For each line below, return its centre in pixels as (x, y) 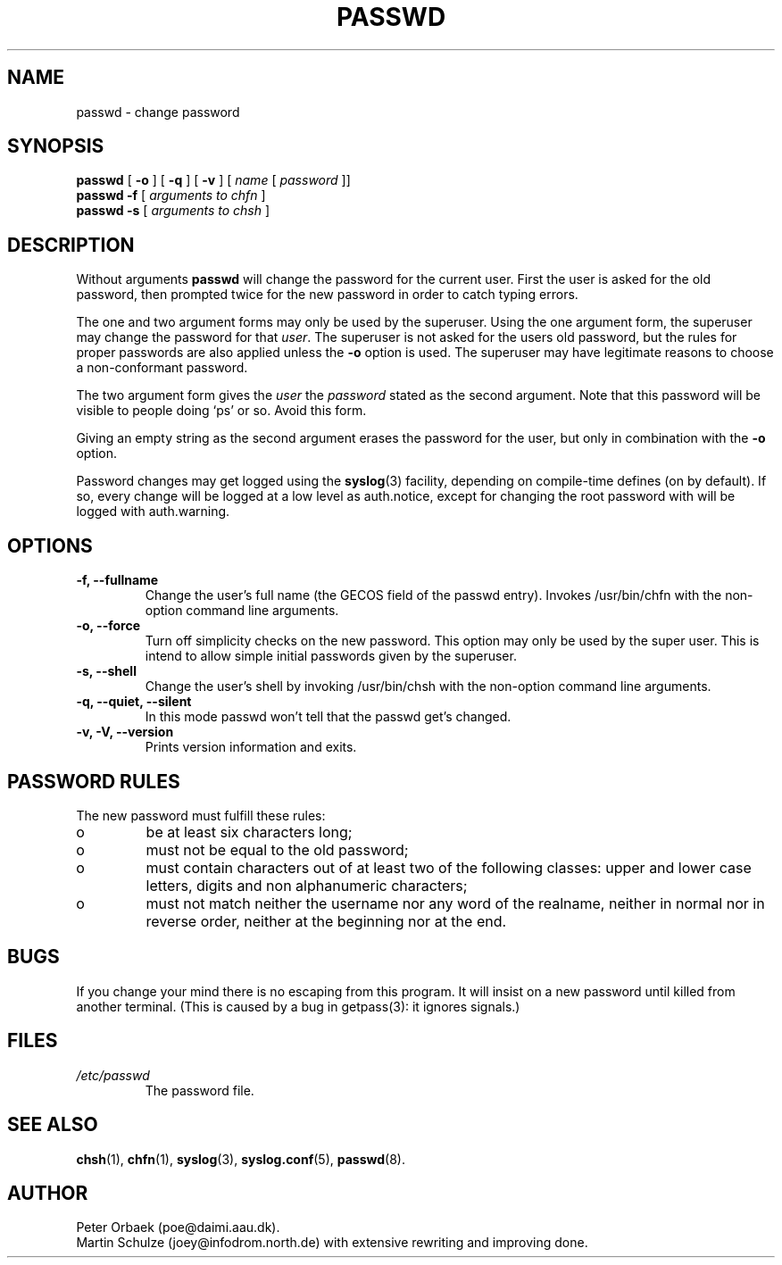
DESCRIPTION (71, 245)
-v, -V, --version (125, 732)
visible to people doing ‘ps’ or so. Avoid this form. (221, 411)
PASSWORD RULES (94, 781)
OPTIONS (50, 545)
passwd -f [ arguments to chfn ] (171, 196)
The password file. (200, 1090)
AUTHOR (48, 1193)
